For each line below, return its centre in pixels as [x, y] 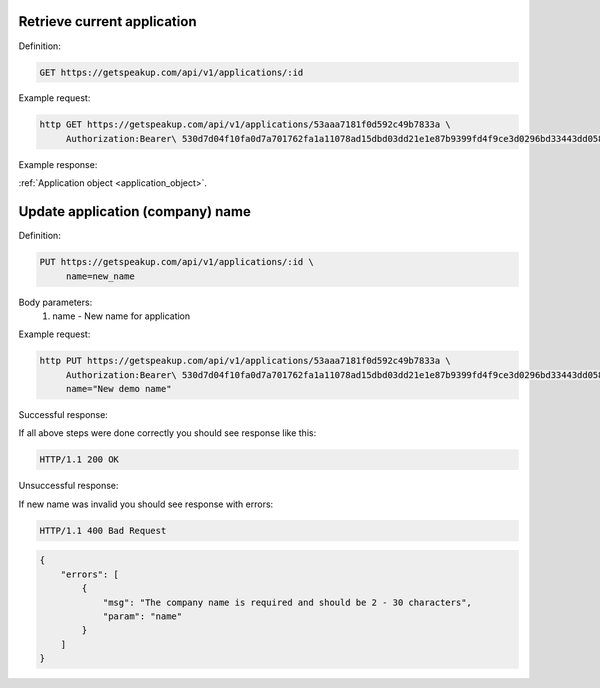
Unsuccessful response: [68, 486]
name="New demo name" [118, 389]
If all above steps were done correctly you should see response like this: [167, 433]
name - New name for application [121, 316]
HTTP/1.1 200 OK [79, 459]
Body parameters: [55, 302]
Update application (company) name [135, 211]
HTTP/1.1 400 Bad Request [103, 530]
